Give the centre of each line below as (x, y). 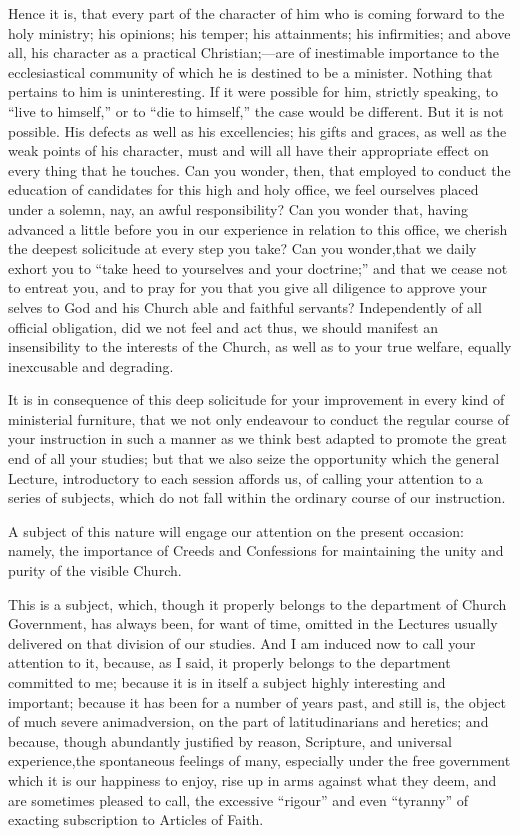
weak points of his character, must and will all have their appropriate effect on (248, 150)
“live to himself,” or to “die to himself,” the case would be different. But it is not (256, 110)
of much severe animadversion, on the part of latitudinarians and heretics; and (248, 721)
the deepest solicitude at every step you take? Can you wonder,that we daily (242, 248)
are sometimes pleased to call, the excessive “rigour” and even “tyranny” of (238, 799)
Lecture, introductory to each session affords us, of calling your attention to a (245, 477)
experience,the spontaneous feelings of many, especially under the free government (259, 760)
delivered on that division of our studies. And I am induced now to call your (242, 642)
